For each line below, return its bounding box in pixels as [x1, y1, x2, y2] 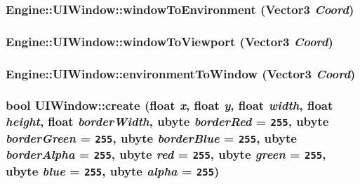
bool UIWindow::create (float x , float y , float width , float [6, 97, 333, 114]
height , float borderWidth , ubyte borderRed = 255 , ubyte [6, 113, 329, 130]
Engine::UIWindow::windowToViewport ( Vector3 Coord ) [6, 32, 333, 50]
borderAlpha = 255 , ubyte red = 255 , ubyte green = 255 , [6, 146, 326, 163]
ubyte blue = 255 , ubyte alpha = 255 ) [6, 162, 220, 179]
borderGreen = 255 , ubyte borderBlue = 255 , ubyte [6, 129, 297, 146]
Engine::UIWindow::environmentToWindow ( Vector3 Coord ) [6, 64, 356, 82]
